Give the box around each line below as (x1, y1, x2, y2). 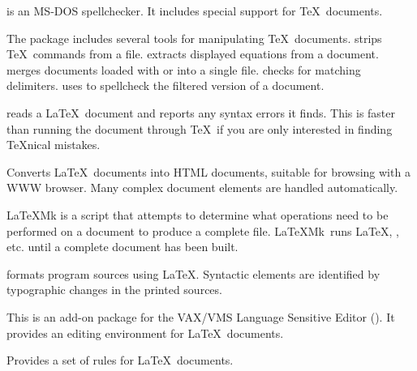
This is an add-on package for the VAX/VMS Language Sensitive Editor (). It (6, 308, 395, 325)
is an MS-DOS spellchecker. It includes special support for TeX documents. (6, 2, 383, 19)
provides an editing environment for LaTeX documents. (6, 324, 284, 341)
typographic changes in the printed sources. (6, 281, 222, 298)
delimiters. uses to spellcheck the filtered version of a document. (6, 77, 325, 94)
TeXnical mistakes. (6, 136, 101, 153)
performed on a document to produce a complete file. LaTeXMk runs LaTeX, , (6, 222, 400, 239)
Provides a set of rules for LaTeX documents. (6, 352, 234, 369)
